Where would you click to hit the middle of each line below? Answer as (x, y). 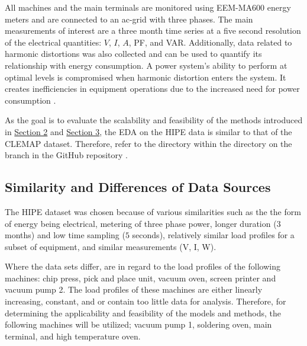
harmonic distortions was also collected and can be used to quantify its (133, 54)
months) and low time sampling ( (65, 235)
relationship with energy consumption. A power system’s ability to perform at (146, 65)
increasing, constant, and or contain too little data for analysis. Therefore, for (146, 301)
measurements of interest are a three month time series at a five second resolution (153, 31)
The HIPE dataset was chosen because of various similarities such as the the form (153, 211)
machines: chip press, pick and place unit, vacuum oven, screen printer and (140, 278)
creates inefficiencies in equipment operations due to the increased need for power (152, 89)
